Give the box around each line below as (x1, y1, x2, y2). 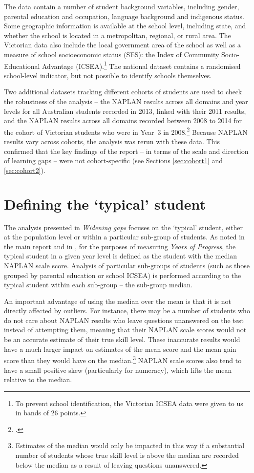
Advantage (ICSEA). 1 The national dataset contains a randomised (42, 59, 241, 71)
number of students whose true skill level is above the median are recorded (15, 450, 239, 460)
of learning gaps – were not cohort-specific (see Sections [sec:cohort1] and (4, 155, 223, 166)
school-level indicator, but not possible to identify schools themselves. (4, 70, 212, 80)
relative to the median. (4, 374, 72, 385)
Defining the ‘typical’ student (4, 193, 206, 214)
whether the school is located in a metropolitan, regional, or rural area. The (4, 30, 231, 40)
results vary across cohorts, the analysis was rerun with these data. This (4, 136, 220, 147)
